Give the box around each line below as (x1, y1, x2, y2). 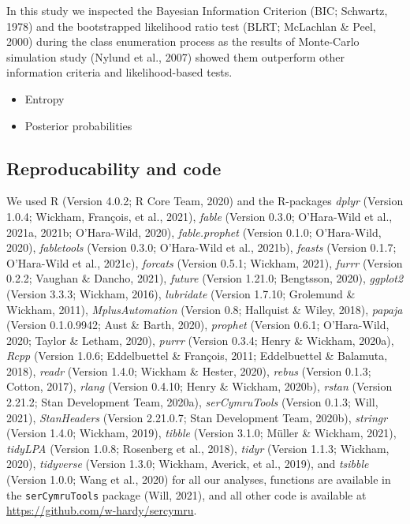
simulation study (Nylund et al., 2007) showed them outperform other (6, 48, 345, 65)
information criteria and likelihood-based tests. (6, 64, 233, 80)
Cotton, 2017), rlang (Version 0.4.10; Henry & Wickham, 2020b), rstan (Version (6, 378, 393, 395)
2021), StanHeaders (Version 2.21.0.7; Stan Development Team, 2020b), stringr (6, 409, 388, 425)
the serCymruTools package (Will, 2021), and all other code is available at (6, 486, 367, 503)
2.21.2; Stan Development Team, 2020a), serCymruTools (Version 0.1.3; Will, (6, 394, 378, 410)
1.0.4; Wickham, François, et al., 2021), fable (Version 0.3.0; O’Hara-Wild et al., (6, 208, 393, 224)
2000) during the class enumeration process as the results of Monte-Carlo (6, 33, 360, 50)
